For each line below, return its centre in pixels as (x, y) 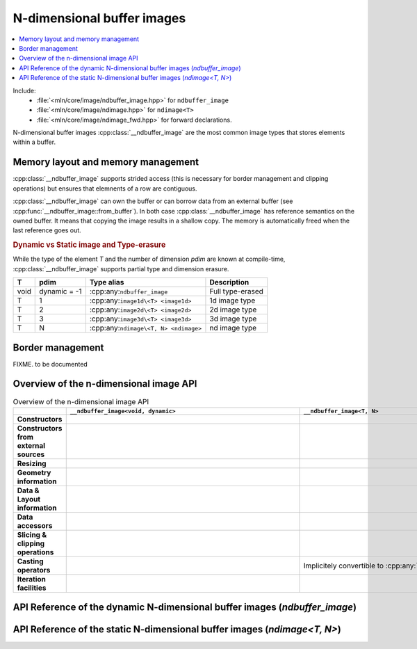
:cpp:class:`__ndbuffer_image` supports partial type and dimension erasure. (121, 269)
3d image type (233, 319)
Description (229, 282)
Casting (31, 561)
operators (34, 570)
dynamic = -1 (60, 291)
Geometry (34, 472)
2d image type (233, 310)
